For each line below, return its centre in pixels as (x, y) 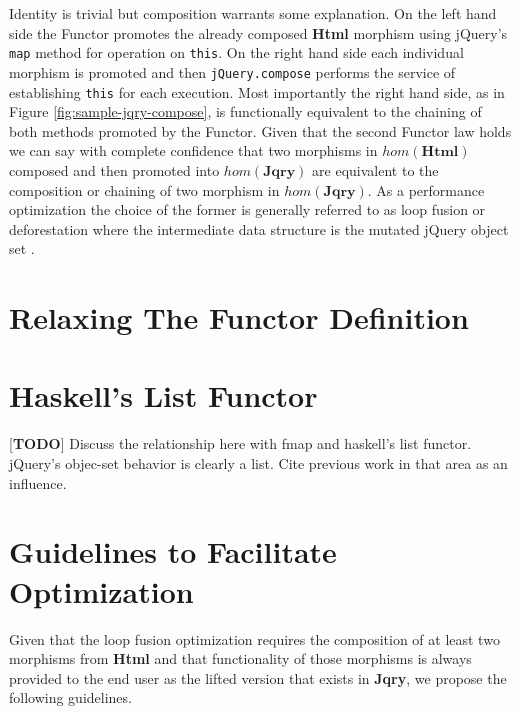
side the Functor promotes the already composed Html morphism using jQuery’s (258, 32)
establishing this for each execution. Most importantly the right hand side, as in (257, 91)
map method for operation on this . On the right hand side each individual (236, 52)
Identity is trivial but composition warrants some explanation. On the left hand (253, 13)
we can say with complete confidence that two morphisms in (193, 150)
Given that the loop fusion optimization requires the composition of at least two (254, 638)
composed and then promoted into (114, 169)
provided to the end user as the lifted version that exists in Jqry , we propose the (258, 677)
